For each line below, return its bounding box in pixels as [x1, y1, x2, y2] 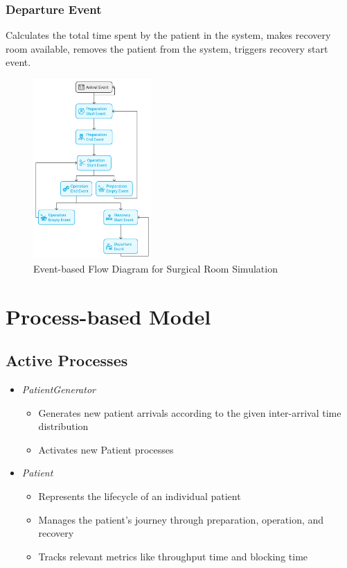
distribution [38, 419, 89, 433]
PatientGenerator [21, 381, 96, 396]
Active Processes [6, 350, 128, 371]
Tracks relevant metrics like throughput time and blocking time [38, 549, 308, 563]
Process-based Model [6, 302, 211, 330]
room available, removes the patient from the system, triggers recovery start [6, 41, 328, 55]
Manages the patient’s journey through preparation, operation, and [38, 512, 324, 526]
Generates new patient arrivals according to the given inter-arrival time [38, 405, 341, 420]
